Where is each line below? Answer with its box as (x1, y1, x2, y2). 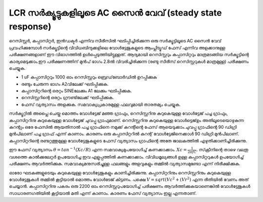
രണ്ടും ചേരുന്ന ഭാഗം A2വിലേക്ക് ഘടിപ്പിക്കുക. (21, 81, 109, 87)
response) (9, 21, 52, 32)
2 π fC (188, 149, 197, 154)
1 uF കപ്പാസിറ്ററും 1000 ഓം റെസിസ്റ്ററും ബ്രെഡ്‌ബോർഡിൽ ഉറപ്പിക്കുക (21, 74, 157, 80)
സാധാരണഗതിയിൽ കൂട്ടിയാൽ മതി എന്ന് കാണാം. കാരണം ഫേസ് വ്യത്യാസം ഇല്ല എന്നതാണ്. (9, 190, 197, 196)
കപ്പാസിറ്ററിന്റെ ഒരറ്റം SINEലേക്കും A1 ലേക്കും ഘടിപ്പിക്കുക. (21, 88, 132, 94)
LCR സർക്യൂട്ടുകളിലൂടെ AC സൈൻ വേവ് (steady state (9, 7, 222, 18)
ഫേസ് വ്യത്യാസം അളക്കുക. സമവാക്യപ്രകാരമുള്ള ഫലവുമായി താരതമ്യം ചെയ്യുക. (21, 101, 181, 107)
